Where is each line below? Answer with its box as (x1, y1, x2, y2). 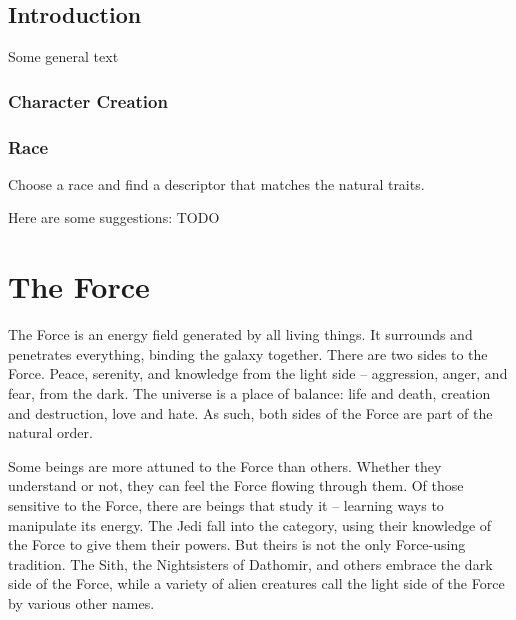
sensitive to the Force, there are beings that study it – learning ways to (8, 494, 444, 515)
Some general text (8, 46, 119, 67)
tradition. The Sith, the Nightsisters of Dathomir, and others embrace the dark (8, 553, 493, 574)
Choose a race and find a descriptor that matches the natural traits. (8, 173, 425, 194)
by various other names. (8, 592, 155, 613)
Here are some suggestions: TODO (8, 207, 220, 228)
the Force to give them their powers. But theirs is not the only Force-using (8, 534, 466, 555)
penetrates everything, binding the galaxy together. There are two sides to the (8, 343, 488, 364)
